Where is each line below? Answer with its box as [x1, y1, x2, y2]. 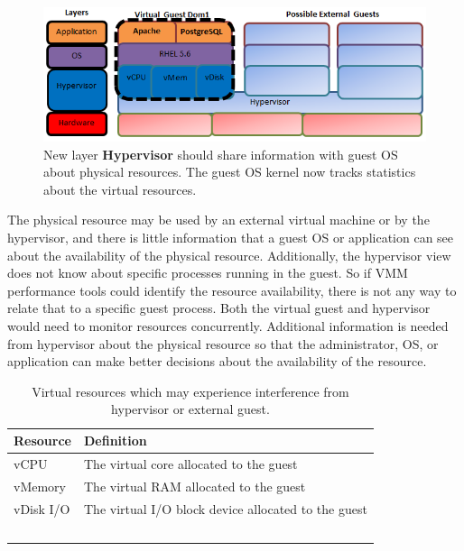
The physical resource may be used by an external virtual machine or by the [7, 210, 430, 229]
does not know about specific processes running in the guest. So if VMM [7, 263, 408, 282]
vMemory [14, 476, 66, 495]
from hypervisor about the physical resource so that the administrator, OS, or [7, 334, 439, 353]
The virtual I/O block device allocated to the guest [83, 499, 367, 518]
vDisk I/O [14, 499, 70, 518]
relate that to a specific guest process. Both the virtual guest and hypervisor [7, 298, 431, 317]
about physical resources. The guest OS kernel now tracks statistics [43, 162, 416, 181]
